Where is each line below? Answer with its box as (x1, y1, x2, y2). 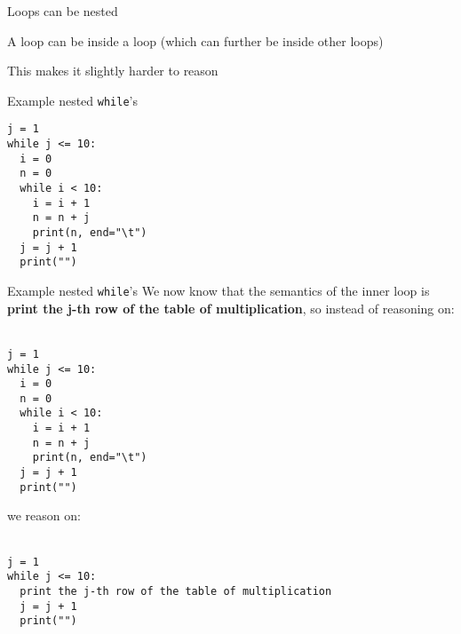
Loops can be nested (7, 2, 118, 20)
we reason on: (7, 506, 81, 525)
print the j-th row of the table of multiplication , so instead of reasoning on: (7, 298, 455, 317)
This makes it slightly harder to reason (7, 61, 219, 80)
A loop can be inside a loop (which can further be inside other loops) (7, 31, 384, 50)
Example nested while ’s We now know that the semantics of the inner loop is (7, 281, 430, 299)
